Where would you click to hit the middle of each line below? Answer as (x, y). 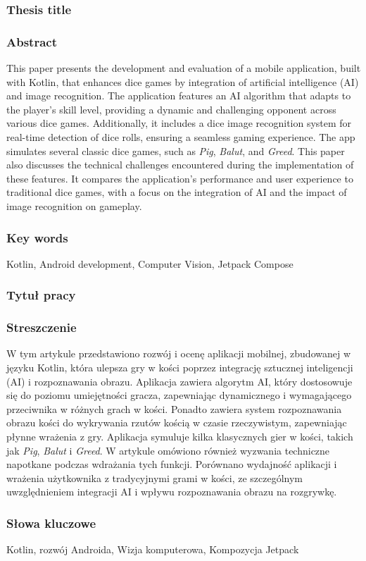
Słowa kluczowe (51, 523)
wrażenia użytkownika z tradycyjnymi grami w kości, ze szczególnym (154, 477)
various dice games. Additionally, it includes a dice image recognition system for (179, 123)
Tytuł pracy (41, 295)
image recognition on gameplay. (74, 206)
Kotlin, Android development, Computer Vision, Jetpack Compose (150, 263)
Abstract (32, 41)
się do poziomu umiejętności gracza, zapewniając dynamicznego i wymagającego (179, 395)
